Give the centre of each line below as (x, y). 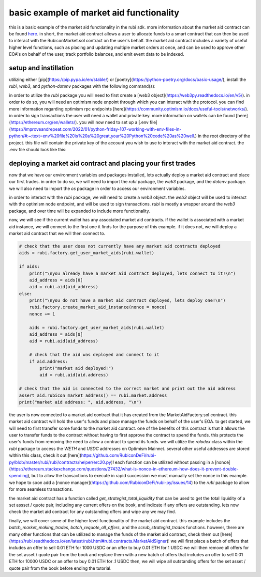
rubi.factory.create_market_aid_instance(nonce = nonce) (98, 307)
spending (18, 476)
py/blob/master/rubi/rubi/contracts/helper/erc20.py (60, 462)
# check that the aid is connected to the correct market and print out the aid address (128, 389)
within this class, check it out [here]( (45, 455)
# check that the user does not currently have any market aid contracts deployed (120, 246)
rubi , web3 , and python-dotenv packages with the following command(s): (82, 86)
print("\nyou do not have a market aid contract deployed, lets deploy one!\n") (127, 301)
